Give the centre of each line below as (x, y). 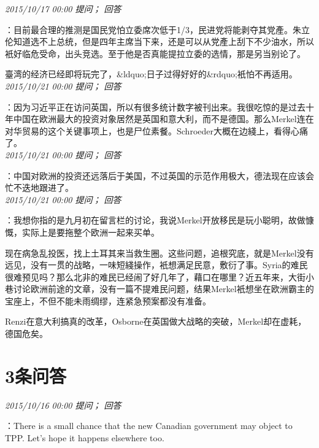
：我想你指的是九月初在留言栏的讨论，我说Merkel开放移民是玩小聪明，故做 (155, 220)
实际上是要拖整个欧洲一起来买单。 (90, 232)
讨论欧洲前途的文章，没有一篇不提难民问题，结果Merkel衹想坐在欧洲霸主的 (163, 289)
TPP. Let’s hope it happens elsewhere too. (85, 437)
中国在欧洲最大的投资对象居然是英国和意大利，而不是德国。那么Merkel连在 (163, 119)
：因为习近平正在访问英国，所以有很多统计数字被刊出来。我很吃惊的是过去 (155, 106)
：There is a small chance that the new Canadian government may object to (149, 426)
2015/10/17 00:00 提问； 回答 (63, 9)
